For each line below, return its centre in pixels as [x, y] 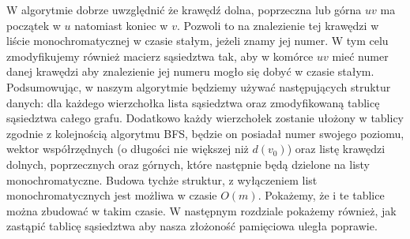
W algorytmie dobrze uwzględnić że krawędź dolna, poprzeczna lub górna [184, 9]
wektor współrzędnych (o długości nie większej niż [128, 149]
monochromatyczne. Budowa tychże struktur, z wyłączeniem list [162, 179]
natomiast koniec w [121, 25]
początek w [34, 25]
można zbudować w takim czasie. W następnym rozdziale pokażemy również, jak [201, 210]
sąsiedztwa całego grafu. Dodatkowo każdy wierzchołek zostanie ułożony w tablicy [205, 118]
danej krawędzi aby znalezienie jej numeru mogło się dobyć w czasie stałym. [190, 71]
